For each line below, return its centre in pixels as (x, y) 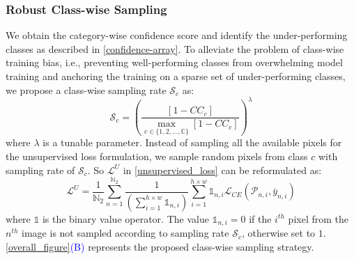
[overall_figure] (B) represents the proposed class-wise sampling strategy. (160, 246)
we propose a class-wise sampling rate (86, 89)
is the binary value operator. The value (125, 218)
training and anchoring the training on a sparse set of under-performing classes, (176, 76)
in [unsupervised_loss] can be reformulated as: (222, 170)
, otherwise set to (278, 233)
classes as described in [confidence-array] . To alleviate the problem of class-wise (175, 48)
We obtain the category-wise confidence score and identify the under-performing (177, 35)
